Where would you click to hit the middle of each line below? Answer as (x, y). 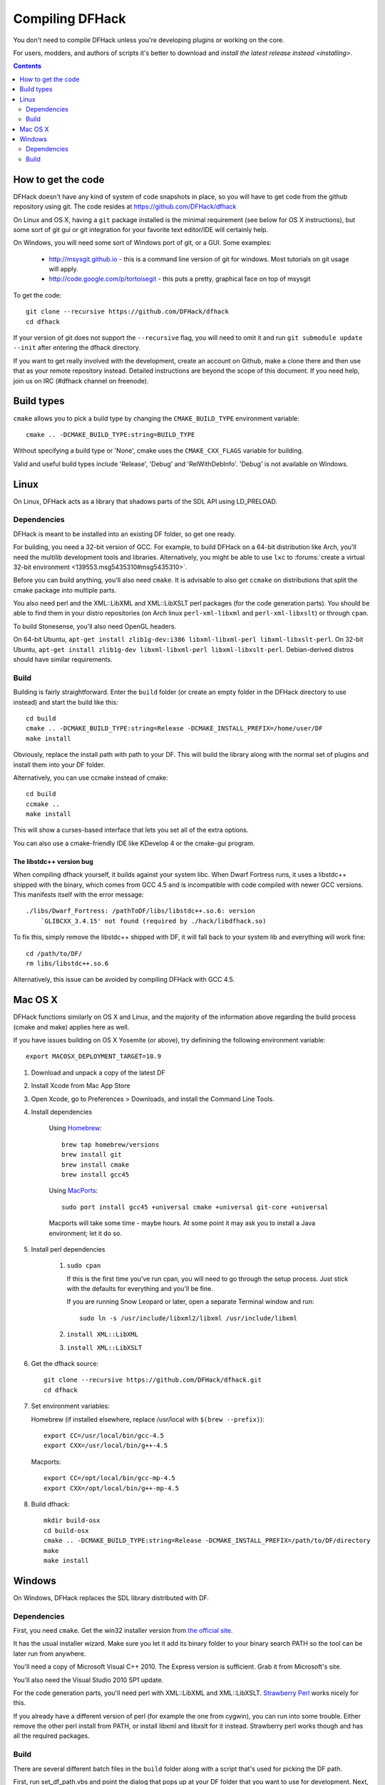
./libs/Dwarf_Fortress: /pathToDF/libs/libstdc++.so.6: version (141, 911)
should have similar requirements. (63, 660)
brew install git (92, 1155)
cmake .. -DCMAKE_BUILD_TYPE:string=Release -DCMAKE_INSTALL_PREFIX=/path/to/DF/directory (207, 1541)
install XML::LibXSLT (104, 1347)
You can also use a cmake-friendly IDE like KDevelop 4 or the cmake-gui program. (134, 843)
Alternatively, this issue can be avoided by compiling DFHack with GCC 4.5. (124, 980)
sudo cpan (84, 1266)
